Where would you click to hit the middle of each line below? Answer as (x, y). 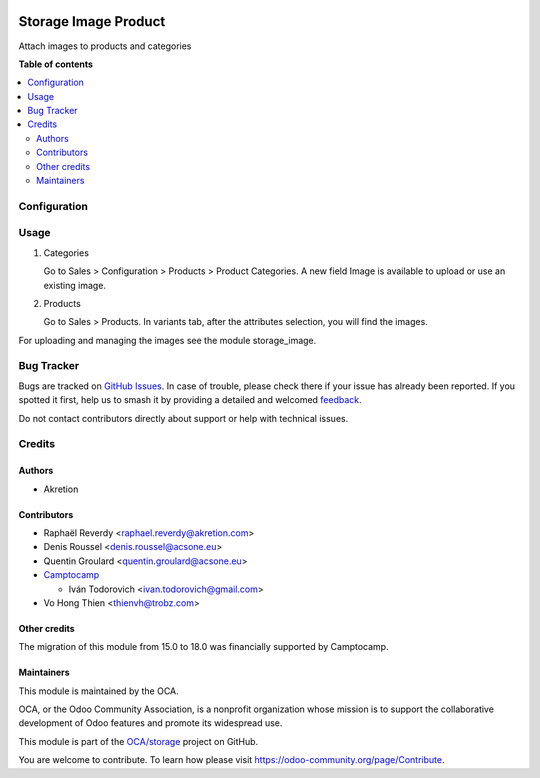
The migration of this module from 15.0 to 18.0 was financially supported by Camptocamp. (203, 647)
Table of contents (56, 64)
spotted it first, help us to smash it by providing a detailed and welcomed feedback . (190, 400)
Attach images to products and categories (105, 46)
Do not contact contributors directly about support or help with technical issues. (183, 418)
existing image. (75, 285)
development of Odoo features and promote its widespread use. (150, 723)
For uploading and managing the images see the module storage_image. (167, 340)
